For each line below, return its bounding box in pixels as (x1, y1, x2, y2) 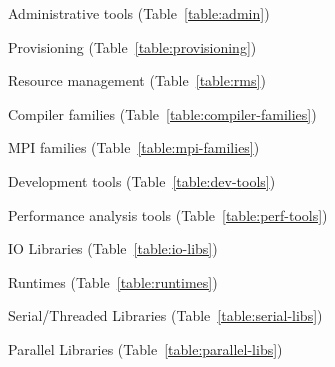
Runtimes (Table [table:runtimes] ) (8, 271, 218, 292)
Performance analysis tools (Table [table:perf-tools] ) (8, 204, 328, 225)
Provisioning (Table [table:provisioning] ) (8, 36, 257, 57)
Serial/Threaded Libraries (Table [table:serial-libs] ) (8, 305, 323, 326)
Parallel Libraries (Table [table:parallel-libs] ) (8, 338, 283, 359)
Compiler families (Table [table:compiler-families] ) (8, 103, 317, 124)
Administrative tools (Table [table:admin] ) (8, 3, 270, 23)
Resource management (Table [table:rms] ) (8, 70, 266, 91)
